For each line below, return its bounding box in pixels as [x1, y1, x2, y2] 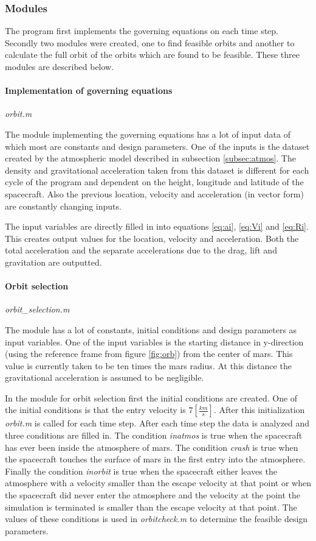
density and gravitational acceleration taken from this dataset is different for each [5, 163, 309, 176]
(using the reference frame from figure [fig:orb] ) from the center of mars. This [5, 347, 293, 360]
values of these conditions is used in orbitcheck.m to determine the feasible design [5, 512, 308, 525]
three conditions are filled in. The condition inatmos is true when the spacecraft [5, 429, 303, 442]
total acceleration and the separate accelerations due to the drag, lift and [5, 244, 277, 256]
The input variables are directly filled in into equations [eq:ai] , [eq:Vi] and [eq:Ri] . [5, 220, 309, 233]
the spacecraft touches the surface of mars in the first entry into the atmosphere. [5, 453, 306, 465]
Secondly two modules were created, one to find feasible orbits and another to [5, 36, 295, 49]
